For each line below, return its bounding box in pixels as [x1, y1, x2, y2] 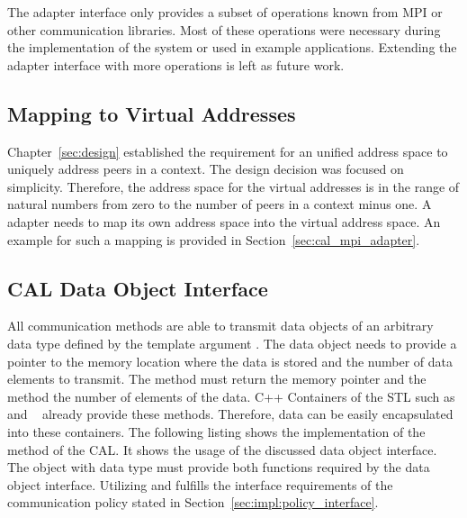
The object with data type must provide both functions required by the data [7, 458, 430, 477]
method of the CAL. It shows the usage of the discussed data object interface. [7, 440, 437, 459]
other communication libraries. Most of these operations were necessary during [7, 20, 441, 39]
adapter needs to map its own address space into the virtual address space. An [7, 212, 441, 231]
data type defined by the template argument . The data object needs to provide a [7, 333, 457, 352]
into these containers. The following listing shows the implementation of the [7, 422, 426, 441]
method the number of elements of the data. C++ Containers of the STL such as [7, 386, 455, 405]
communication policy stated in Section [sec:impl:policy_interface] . [7, 493, 379, 512]
